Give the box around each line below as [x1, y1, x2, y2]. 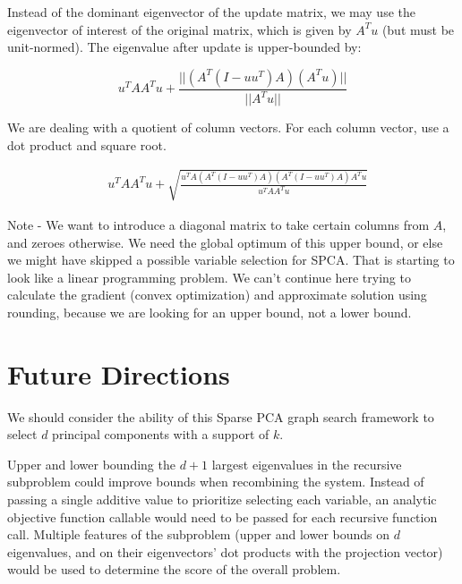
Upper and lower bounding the [7, 454, 175, 473]
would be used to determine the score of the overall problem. [7, 560, 341, 579]
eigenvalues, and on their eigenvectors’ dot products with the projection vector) [7, 542, 443, 561]
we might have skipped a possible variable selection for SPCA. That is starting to [7, 250, 455, 269]
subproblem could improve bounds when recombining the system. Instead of [7, 472, 424, 491]
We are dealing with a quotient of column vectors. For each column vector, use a [7, 118, 449, 137]
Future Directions [7, 355, 230, 392]
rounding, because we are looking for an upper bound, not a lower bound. [7, 302, 412, 321]
